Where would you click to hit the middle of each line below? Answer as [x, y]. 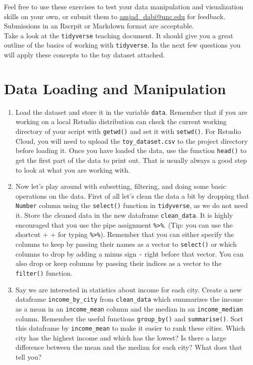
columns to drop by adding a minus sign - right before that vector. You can [129, 253]
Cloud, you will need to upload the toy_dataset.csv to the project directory [132, 141]
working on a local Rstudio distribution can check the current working [121, 121]
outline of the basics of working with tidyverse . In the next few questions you [122, 45]
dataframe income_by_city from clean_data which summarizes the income [129, 299]
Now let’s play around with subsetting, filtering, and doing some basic [121, 186]
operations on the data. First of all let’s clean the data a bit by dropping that [132, 196]
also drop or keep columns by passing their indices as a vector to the [118, 263]
